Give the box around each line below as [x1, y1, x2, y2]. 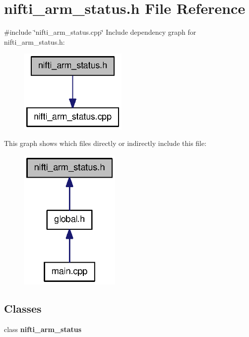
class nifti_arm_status [4, 324, 82, 335]
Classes [4, 301, 42, 316]
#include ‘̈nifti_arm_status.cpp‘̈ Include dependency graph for [4, 27, 196, 37]
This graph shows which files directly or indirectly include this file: [4, 138, 207, 148]
